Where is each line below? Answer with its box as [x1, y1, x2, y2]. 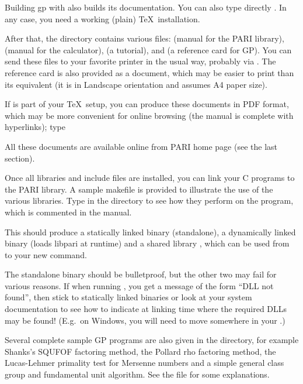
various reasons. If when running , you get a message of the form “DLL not [5, 279, 274, 292]
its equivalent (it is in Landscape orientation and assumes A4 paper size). [5, 78, 267, 90]
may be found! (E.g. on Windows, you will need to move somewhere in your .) [5, 314, 285, 326]
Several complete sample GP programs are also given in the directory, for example [5, 334, 299, 346]
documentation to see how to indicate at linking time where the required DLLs [5, 303, 287, 315]
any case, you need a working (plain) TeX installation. [5, 12, 200, 25]
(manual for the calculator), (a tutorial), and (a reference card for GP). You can [5, 43, 292, 56]
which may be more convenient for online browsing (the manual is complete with [5, 109, 294, 121]
